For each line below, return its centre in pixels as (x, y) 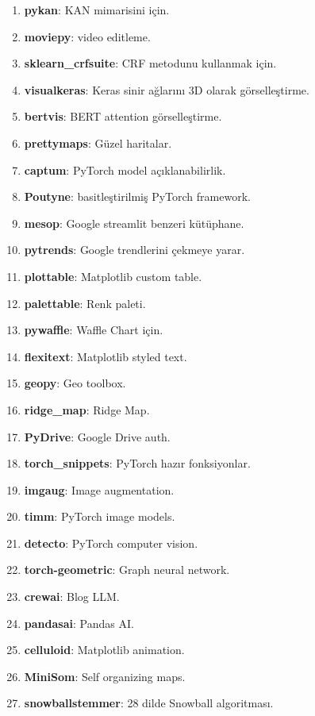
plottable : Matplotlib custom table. (113, 276)
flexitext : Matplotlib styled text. (106, 356)
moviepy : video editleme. (87, 36)
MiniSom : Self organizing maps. (105, 676)
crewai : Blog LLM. (72, 597)
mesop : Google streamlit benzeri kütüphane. (134, 223)
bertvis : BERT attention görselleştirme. (123, 116)
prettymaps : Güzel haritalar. (98, 142)
